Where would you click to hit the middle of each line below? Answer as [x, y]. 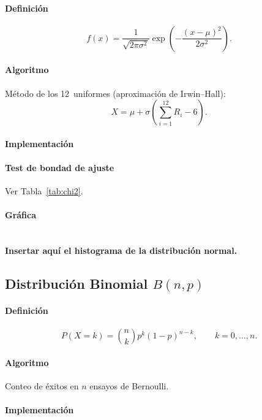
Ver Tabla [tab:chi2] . [44, 191]
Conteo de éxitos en [42, 386]
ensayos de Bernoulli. [129, 386]
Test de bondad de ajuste [60, 167]
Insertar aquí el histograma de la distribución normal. [121, 250]
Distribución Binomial [77, 284]
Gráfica [21, 215]
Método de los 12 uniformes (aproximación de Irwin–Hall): [115, 93]
